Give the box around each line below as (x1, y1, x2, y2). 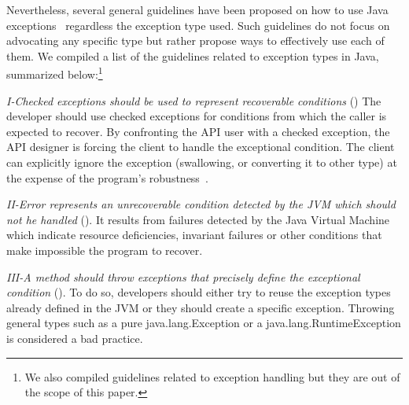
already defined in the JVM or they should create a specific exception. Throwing (6, 299, 395, 315)
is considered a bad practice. (6, 330, 143, 346)
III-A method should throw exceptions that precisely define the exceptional (6, 268, 360, 285)
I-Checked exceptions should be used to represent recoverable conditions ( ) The (6, 92, 381, 109)
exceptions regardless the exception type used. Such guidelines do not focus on (6, 17, 390, 33)
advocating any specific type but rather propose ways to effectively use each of (6, 32, 385, 49)
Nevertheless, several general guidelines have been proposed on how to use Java (6, 2, 389, 17)
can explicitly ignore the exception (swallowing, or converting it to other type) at (6, 154, 397, 170)
